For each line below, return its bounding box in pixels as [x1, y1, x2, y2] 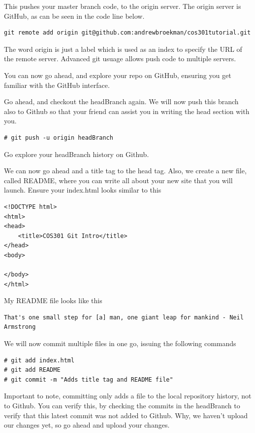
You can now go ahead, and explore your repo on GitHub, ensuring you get [4, 70, 231, 80]
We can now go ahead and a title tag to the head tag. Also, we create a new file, [4, 165, 247, 176]
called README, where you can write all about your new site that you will [4, 175, 233, 185]
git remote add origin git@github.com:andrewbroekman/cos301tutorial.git [4, 29, 251, 37]
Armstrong [4, 323, 36, 331]
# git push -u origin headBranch [4, 134, 113, 141]
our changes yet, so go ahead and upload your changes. [4, 420, 170, 430]
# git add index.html [4, 356, 75, 364]
